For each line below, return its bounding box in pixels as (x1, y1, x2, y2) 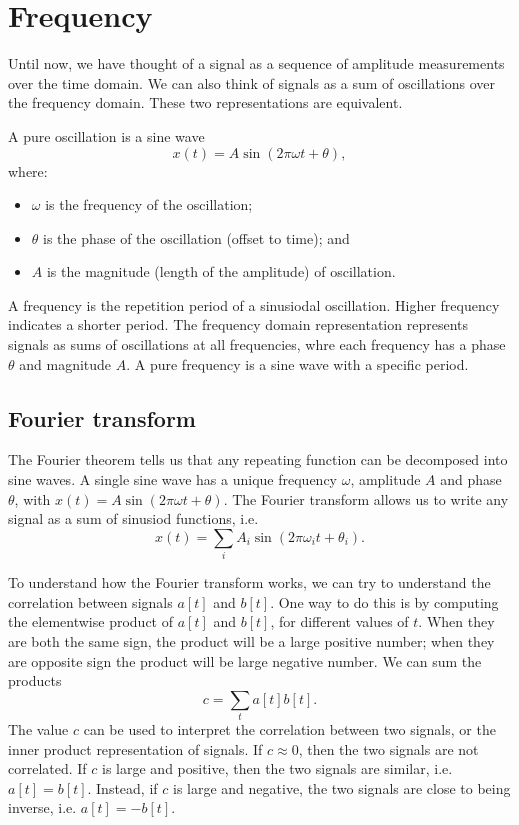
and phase (440, 469, 502, 490)
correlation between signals (8, 591, 173, 612)
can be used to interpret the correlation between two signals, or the (83, 719, 496, 740)
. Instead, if (87, 777, 158, 798)
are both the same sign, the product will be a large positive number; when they (8, 630, 495, 651)
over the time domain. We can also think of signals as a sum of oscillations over (8, 72, 496, 93)
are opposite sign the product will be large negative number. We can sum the (8, 650, 482, 671)
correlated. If (8, 758, 87, 779)
